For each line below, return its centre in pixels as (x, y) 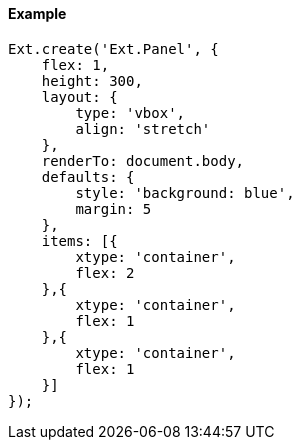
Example (37, 13)
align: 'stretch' (143, 128)
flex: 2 (105, 272)
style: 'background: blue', (185, 192)
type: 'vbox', (130, 112)
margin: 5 (113, 208)
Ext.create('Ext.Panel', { (113, 48)
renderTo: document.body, (143, 160)
